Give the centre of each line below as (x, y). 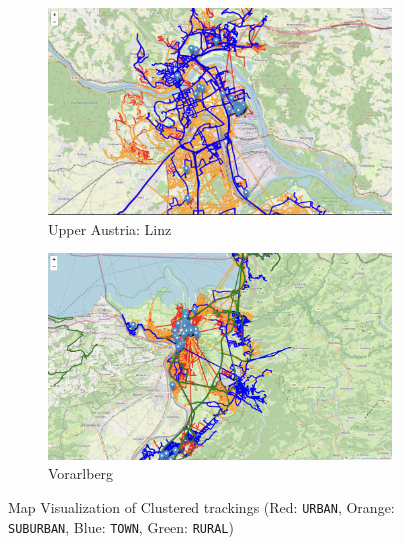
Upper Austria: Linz (110, 228)
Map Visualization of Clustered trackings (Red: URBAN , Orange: (201, 506)
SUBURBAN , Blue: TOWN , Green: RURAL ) (121, 526)
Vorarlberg (81, 473)
